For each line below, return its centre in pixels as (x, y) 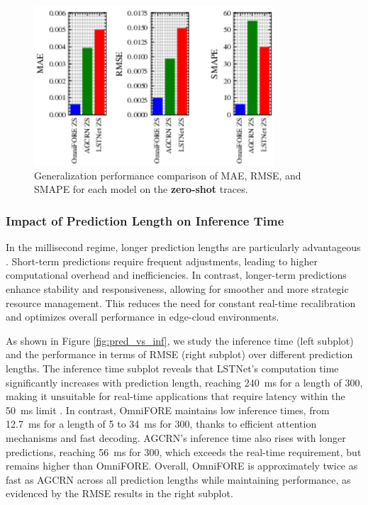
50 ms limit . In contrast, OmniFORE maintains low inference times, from (168, 410)
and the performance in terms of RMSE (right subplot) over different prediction (179, 354)
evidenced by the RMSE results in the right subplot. (119, 493)
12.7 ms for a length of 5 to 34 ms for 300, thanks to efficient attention (161, 424)
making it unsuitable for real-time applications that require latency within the (175, 396)
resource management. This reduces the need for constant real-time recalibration (181, 303)
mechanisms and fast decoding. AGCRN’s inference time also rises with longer (176, 437)
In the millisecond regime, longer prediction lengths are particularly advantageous (183, 247)
